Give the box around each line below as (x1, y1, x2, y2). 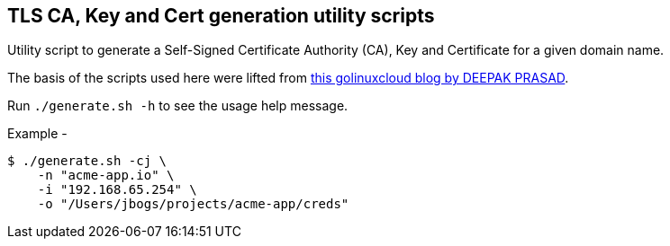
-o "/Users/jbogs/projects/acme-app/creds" (37, 197, 349, 212)
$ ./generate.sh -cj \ (7, 154, 167, 169)
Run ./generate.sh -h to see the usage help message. (7, 98, 349, 114)
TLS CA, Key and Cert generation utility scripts (7, 4, 435, 27)
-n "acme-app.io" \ (37, 168, 175, 183)
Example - (7, 126, 68, 142)
